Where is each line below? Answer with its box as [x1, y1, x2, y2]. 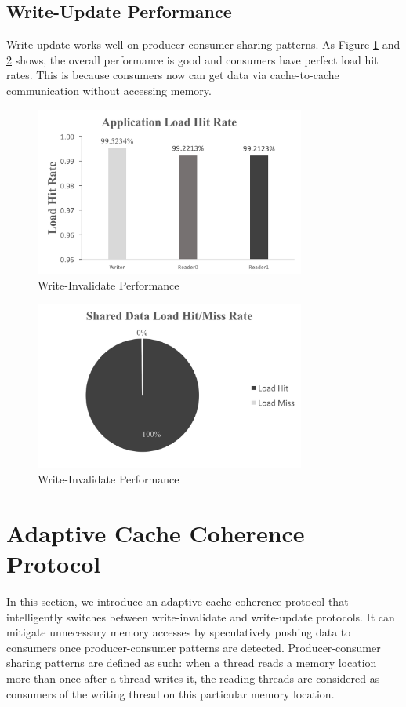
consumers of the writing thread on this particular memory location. [6, 685, 335, 702]
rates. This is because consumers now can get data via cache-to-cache [6, 67, 339, 83]
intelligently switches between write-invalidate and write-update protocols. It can [6, 608, 395, 625]
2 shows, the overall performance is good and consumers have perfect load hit [6, 51, 379, 67]
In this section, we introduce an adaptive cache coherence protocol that [6, 592, 349, 609]
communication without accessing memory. [6, 82, 212, 98]
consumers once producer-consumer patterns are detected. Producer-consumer [6, 639, 381, 655]
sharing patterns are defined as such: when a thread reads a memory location [6, 654, 377, 671]
